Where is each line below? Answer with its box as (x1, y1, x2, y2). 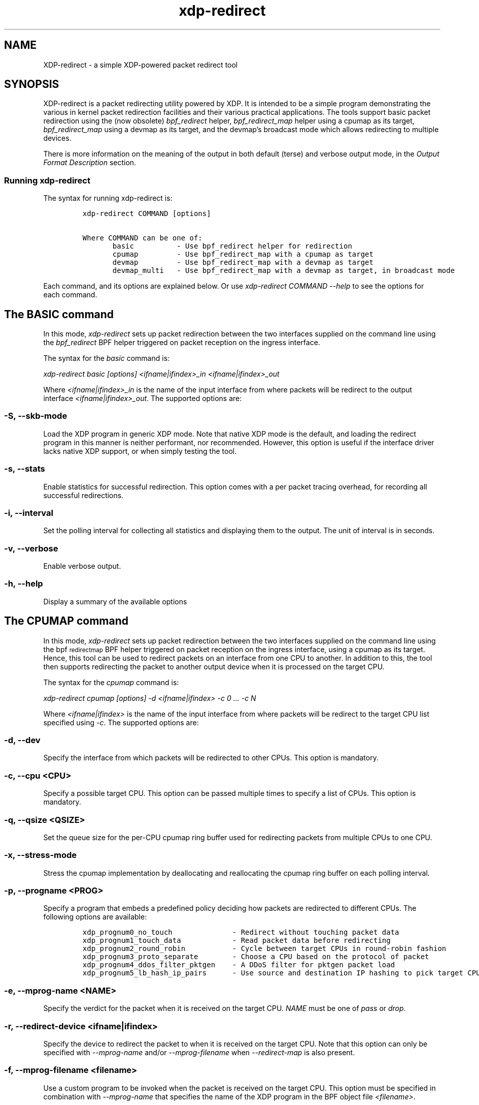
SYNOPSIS (4, 78, 59, 91)
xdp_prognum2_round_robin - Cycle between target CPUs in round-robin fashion (82, 944, 447, 953)
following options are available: (43, 912, 147, 922)
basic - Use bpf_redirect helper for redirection (112, 242, 352, 251)
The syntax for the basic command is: (43, 354, 170, 363)
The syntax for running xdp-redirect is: (43, 194, 173, 203)
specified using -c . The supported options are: (43, 718, 199, 727)
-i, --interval (4, 507, 53, 518)
